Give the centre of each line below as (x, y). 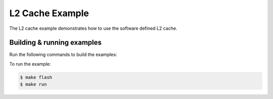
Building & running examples (56, 43)
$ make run (33, 84)
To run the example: (30, 64)
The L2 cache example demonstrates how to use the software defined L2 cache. (93, 28)
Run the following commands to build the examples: (63, 55)
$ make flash (36, 77)
